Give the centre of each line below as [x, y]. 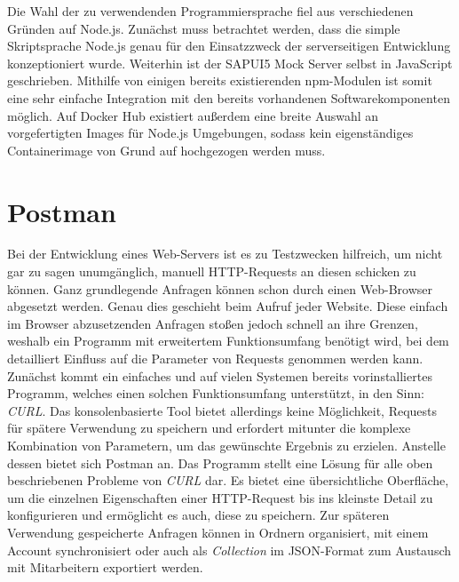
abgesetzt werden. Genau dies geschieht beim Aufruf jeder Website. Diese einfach [228, 306]
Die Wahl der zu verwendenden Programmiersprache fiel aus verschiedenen [210, 11]
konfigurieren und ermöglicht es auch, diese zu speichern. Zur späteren [198, 515]
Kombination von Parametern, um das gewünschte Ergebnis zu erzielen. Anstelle [226, 445]
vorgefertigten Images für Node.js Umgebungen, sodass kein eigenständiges [210, 133]
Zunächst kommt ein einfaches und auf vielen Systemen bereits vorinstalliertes [220, 375]
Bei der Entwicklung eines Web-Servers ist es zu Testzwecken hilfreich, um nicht [225, 254]
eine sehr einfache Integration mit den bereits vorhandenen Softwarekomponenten [229, 97]
